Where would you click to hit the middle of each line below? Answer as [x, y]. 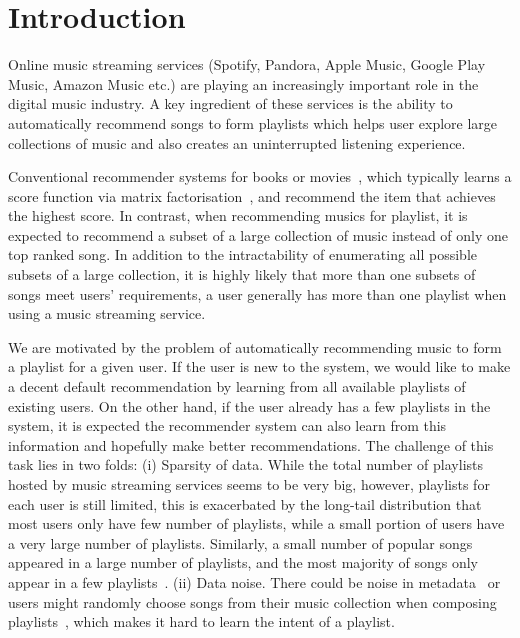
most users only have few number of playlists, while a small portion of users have [256, 523]
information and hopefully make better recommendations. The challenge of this [251, 444]
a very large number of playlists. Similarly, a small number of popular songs [240, 542]
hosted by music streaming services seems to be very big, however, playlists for [249, 484]
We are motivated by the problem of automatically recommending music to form [255, 346]
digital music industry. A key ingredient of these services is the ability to [230, 103]
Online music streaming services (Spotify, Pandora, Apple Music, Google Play [247, 64]
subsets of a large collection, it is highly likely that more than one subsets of [242, 274]
